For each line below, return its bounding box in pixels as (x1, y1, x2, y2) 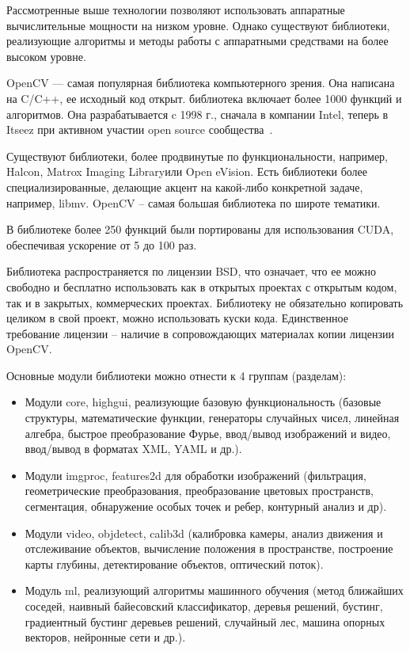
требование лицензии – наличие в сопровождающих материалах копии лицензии (6, 325, 394, 341)
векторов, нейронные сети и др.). (25, 629, 186, 645)
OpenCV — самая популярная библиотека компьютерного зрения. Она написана (6, 74, 395, 91)
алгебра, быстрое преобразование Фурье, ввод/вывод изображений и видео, (25, 424, 391, 441)
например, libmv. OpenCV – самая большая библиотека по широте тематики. (6, 194, 381, 211)
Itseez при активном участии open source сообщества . (6, 121, 273, 138)
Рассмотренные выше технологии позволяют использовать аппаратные (6, 2, 345, 17)
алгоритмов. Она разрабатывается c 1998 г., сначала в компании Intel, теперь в (6, 105, 389, 122)
